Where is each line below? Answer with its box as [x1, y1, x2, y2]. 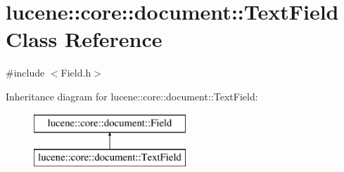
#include [6, 65, 45, 80]
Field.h [60, 65, 91, 80]
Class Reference [6, 25, 163, 53]
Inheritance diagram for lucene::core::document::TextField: [6, 88, 258, 103]
